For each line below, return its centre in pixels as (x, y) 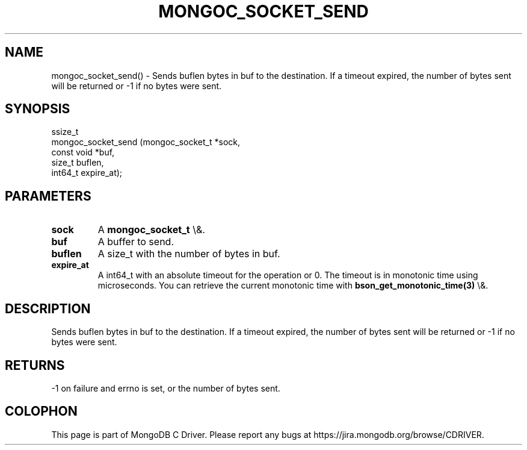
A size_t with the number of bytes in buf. (189, 254)
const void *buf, (83, 152)
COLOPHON (41, 411)
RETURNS (35, 365)
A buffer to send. (136, 242)
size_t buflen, (78, 163)
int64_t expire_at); (87, 173)
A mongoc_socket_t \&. (151, 230)
